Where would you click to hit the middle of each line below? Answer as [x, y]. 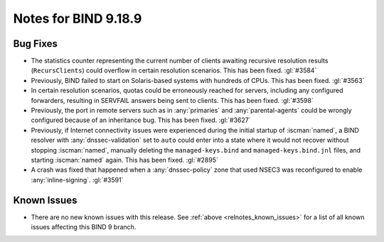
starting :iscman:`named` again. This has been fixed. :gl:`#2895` [124, 160]
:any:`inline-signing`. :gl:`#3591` [77, 180]
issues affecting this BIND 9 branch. [84, 227]
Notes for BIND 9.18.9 [78, 18]
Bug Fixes [36, 44]
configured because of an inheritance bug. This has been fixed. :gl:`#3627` [141, 120]
